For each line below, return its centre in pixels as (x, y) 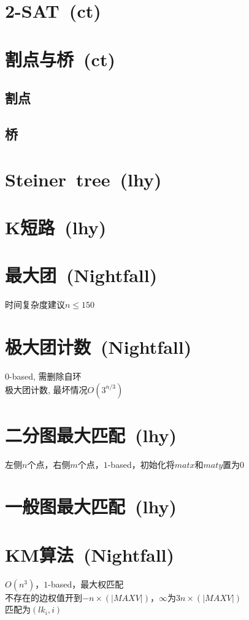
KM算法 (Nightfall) (90, 554)
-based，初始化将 (141, 464)
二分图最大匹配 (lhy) (91, 434)
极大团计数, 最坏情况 (46, 389)
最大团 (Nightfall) (81, 275)
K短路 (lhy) (56, 227)
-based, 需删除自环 (45, 376)
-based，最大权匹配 (86, 584)
